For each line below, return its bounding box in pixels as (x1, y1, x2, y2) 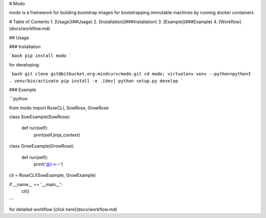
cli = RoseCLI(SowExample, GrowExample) (9, 172, 96, 178)
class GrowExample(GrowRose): (9, 143, 75, 149)
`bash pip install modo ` (9, 53, 72, 59)
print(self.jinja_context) (33, 132, 80, 138)
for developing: (9, 62, 40, 67)
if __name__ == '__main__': (9, 181, 63, 187)
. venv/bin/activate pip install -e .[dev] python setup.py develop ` (9, 78, 183, 84)
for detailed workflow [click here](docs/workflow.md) (9, 206, 118, 212)
